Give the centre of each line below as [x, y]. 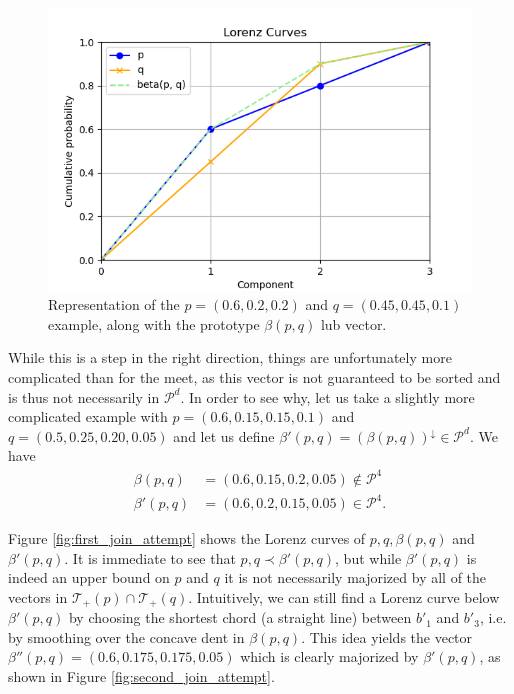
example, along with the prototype [154, 323]
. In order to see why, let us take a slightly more [327, 396]
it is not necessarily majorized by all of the [355, 577]
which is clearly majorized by [329, 656]
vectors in [38, 596]
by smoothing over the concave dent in [126, 636]
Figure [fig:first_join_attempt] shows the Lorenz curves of [187, 538]
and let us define [224, 435]
